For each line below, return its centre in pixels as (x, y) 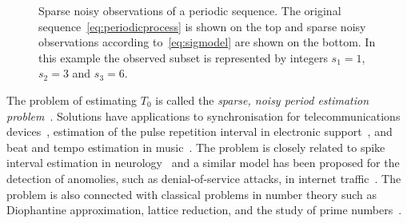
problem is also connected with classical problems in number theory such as (192, 194)
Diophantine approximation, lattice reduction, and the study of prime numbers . (204, 210)
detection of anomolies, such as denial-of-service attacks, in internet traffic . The (204, 178)
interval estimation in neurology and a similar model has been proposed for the (203, 163)
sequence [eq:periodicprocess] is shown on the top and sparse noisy (202, 26)
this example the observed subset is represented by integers (183, 57)
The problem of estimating (72, 100)
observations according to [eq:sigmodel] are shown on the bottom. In (207, 42)
